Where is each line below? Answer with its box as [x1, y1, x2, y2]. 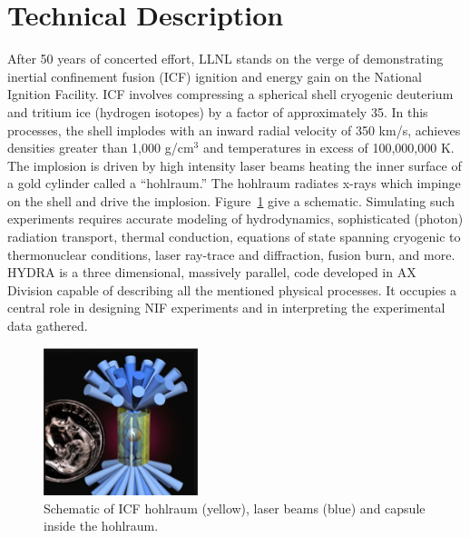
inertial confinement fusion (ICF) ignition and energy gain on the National [7, 66, 422, 85]
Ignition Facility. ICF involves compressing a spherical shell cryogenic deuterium [7, 85, 454, 104]
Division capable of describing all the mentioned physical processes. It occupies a [7, 280, 457, 299]
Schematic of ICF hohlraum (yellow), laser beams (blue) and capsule [44, 498, 426, 517]
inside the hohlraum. [44, 516, 159, 535]
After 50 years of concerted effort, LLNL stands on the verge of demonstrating [7, 49, 444, 68]
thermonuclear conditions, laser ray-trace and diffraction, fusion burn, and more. [7, 244, 455, 264]
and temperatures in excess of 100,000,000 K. [202, 138, 455, 157]
